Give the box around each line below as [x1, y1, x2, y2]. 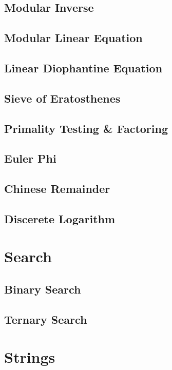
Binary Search [4, 281, 81, 297]
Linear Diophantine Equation [4, 60, 163, 75]
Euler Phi [4, 150, 56, 166]
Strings [4, 346, 55, 367]
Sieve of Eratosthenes [4, 90, 121, 106]
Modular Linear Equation [4, 30, 143, 46]
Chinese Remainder [4, 181, 110, 197]
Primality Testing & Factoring [4, 120, 168, 136]
